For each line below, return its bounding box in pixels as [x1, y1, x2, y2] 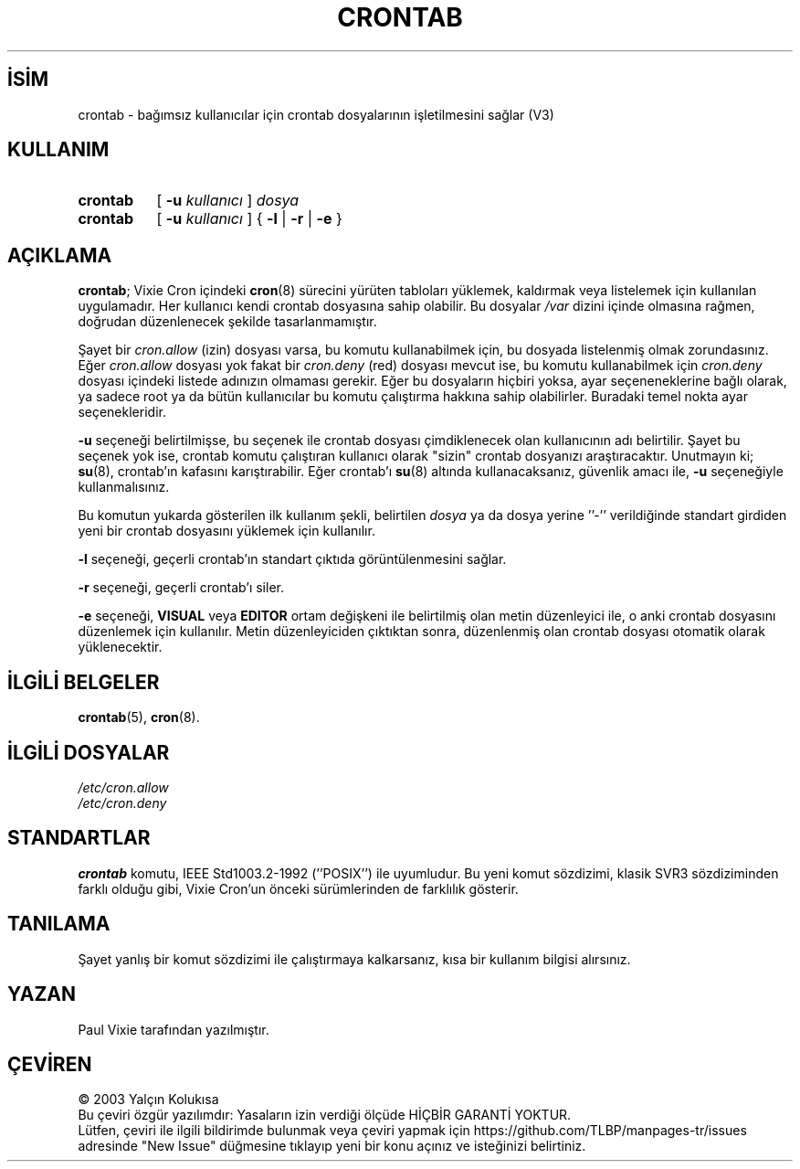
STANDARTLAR [7, 826, 151, 850]
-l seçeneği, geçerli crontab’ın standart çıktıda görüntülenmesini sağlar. [78, 551, 507, 568]
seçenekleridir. [78, 404, 166, 420]
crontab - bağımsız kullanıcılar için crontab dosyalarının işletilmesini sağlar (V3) [78, 106, 554, 122]
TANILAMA [7, 912, 111, 936]
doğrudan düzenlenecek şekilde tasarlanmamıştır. [78, 314, 377, 330]
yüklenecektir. [78, 639, 163, 655]
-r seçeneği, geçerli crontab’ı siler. [78, 579, 284, 596]
